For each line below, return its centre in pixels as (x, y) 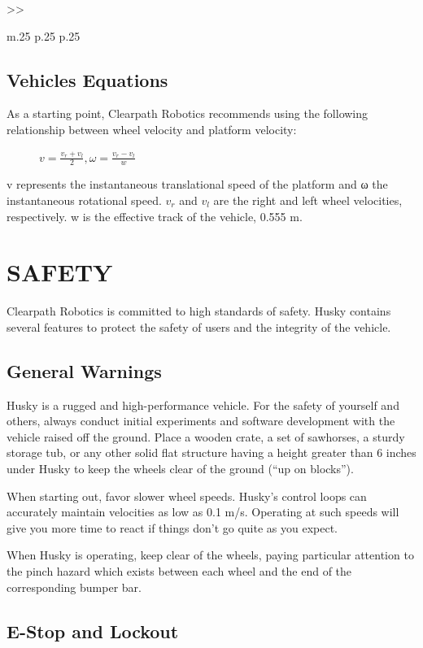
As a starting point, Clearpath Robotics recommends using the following (188, 113)
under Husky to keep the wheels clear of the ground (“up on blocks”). (180, 469)
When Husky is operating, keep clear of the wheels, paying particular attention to (210, 555)
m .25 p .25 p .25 (44, 35)
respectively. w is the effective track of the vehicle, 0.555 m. (155, 216)
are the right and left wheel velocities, (308, 200)
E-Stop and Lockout (93, 631)
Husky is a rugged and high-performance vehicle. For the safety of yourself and (203, 404)
